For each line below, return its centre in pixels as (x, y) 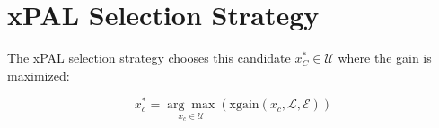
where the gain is (385, 58)
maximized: (39, 75)
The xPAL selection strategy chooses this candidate (149, 58)
